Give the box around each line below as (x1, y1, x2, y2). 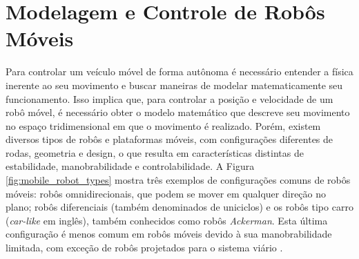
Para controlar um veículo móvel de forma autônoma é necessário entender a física (6, 64, 353, 79)
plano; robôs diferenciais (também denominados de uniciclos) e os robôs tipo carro (6, 200, 353, 214)
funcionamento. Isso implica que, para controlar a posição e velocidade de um (6, 91, 333, 106)
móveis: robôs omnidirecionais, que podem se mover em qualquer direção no (6, 186, 327, 200)
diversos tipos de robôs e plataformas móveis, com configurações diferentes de (6, 132, 333, 146)
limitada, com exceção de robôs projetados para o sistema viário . (6, 240, 283, 255)
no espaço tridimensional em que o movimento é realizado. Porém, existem (6, 118, 321, 133)
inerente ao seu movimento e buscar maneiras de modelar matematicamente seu (6, 77, 343, 92)
